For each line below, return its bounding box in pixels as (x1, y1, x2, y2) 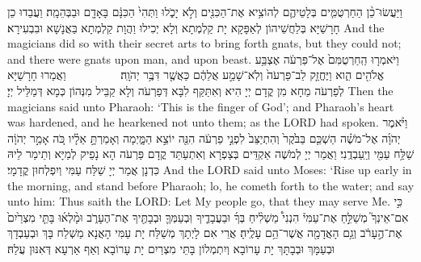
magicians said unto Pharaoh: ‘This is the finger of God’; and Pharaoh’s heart (7, 98, 394, 114)
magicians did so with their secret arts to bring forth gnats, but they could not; (7, 35, 402, 52)
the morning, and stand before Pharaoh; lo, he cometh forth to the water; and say (7, 177, 415, 193)
